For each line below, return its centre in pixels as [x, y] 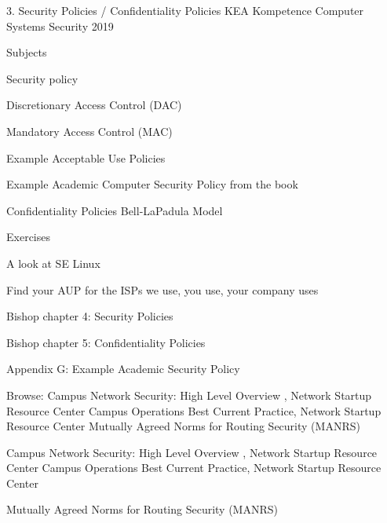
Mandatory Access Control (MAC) [89, 131]
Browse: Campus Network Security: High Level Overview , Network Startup [189, 395]
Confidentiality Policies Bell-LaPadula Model [115, 210]
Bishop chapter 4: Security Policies [90, 316]
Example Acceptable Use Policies [86, 157]
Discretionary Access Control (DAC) [94, 105]
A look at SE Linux [53, 263]
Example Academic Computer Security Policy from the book [152, 184]
